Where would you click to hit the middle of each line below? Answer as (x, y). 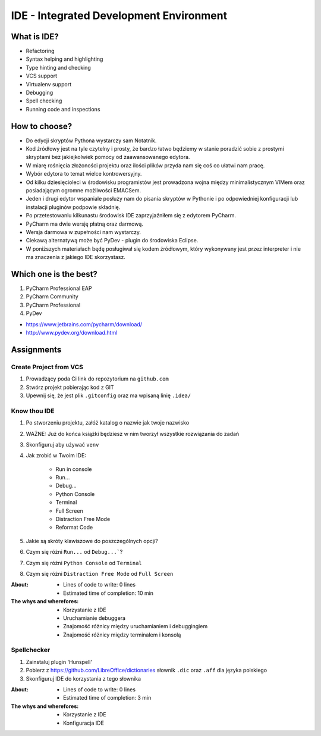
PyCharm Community (52, 297)
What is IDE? (35, 37)
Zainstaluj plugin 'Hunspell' (59, 662)
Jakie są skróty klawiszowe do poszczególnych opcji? (92, 541)
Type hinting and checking (59, 67)
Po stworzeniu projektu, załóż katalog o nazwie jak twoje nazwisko (108, 423)
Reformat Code (74, 528)
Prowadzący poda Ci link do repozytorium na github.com (97, 379)
